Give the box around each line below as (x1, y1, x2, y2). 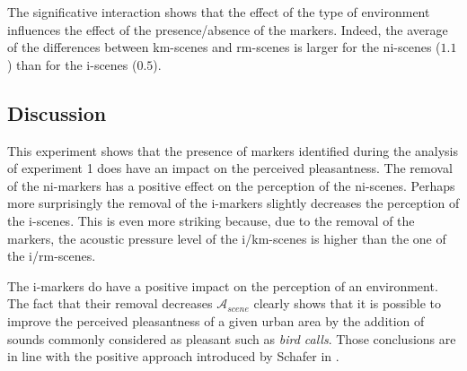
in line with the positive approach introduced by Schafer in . (7, 347, 339, 366)
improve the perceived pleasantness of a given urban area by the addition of (7, 311, 425, 330)
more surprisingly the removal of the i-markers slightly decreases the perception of (7, 194, 460, 212)
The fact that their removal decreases (7, 294, 213, 313)
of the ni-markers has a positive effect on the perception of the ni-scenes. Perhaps (7, 176, 455, 194)
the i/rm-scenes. (7, 246, 96, 265)
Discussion (7, 99, 107, 126)
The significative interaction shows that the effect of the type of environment (7, 3, 430, 21)
